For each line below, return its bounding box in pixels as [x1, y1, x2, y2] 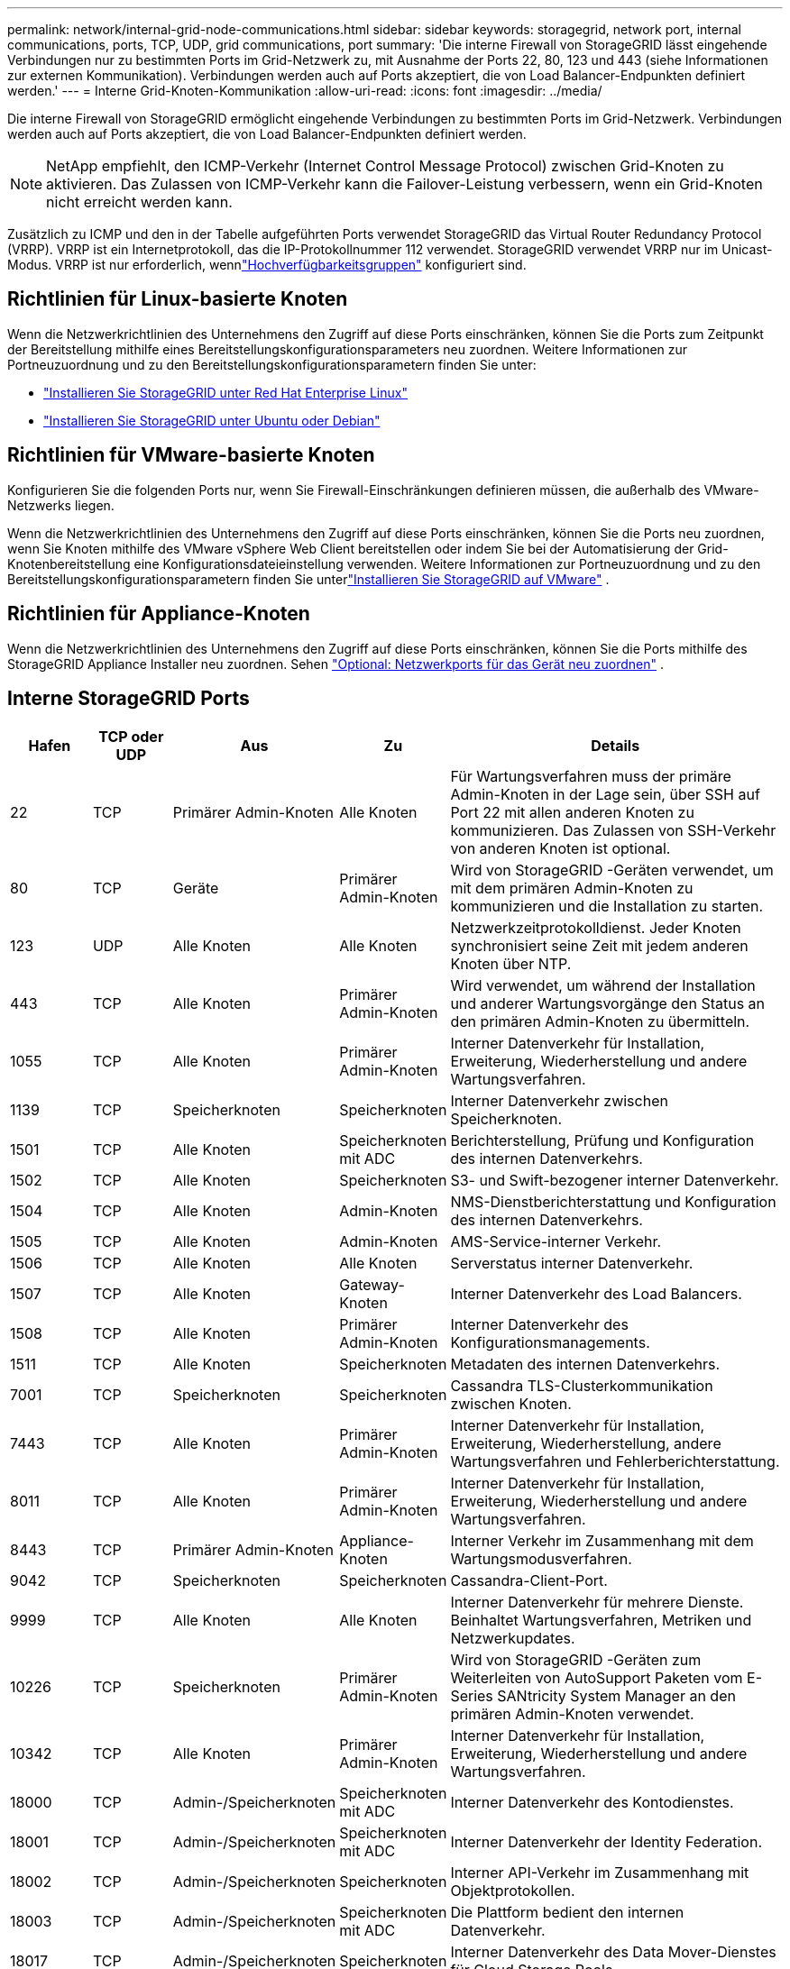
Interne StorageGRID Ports [7, 686, 250, 710]
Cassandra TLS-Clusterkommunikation [450, 1377, 713, 1396]
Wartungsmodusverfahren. [450, 1550, 632, 1569]
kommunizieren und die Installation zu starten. [450, 897, 764, 916]
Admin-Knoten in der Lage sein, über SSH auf [450, 785, 760, 804]
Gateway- [339, 1276, 405, 1295]
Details [591, 737, 640, 756]
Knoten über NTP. [450, 955, 572, 974]
